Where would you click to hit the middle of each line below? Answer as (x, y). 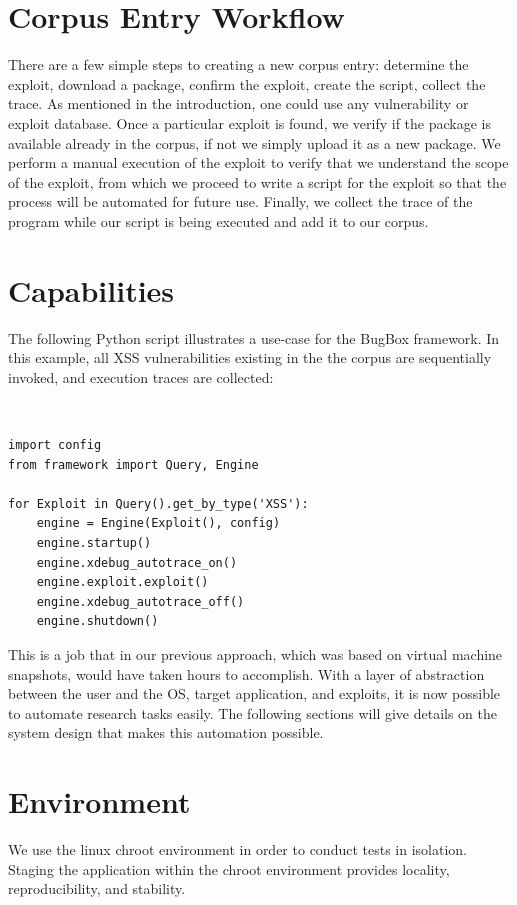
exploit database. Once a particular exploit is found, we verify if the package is (249, 122)
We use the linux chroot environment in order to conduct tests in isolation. (237, 849)
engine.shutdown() (97, 621)
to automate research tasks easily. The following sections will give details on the (253, 712)
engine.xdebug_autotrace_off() (140, 601)
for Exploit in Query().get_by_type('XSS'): (158, 503)
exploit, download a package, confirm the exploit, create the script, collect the (247, 83)
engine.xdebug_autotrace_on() (137, 562)
